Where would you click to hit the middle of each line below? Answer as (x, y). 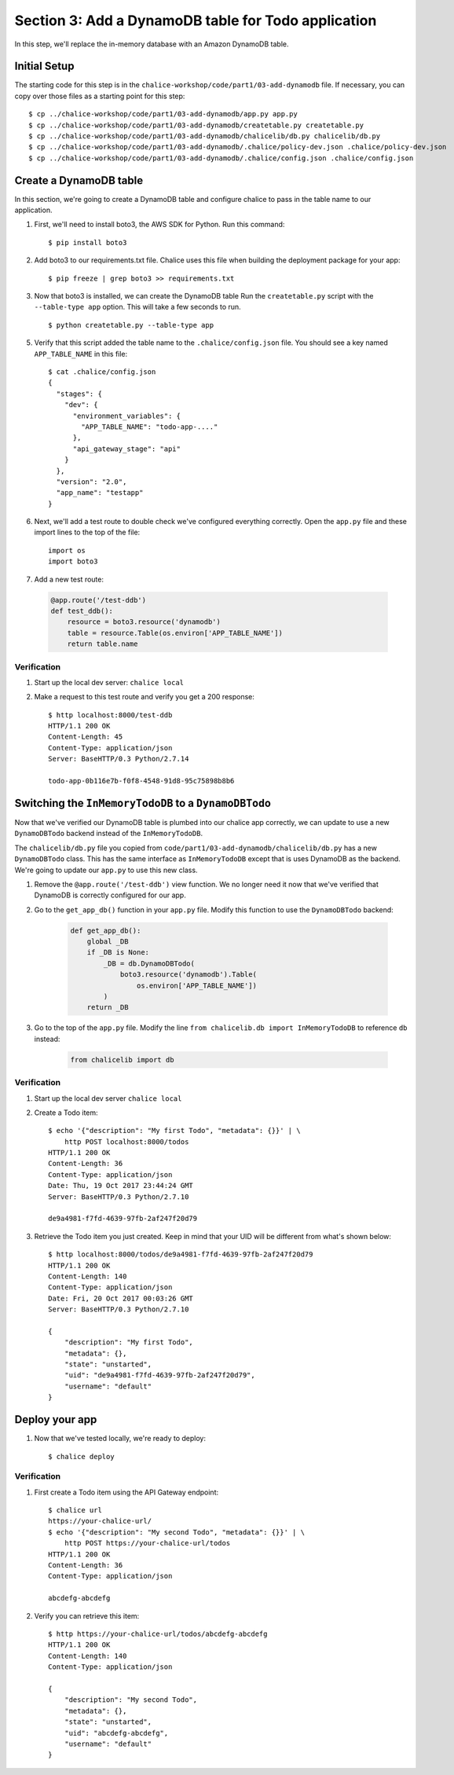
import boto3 (73, 561)
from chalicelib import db (122, 1060)
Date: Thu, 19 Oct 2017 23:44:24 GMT (121, 1186)
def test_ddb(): (82, 611)
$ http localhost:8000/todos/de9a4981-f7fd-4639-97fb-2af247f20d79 (181, 1254)
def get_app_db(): (106, 930)
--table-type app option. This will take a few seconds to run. (137, 307)
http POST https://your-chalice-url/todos (147, 1543)
